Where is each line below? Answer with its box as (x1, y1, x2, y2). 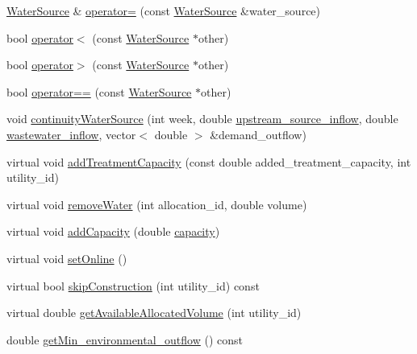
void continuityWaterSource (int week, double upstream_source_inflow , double (6, 110, 398, 127)
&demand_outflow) (210, 126, 306, 142)
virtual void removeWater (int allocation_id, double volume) (6, 196, 307, 212)
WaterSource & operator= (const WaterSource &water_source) (6, 2, 321, 19)
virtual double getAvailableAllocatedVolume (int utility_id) (6, 304, 302, 321)
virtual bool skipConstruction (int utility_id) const (6, 277, 260, 294)
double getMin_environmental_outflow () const (6, 331, 243, 348)
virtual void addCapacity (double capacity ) (6, 223, 220, 240)
